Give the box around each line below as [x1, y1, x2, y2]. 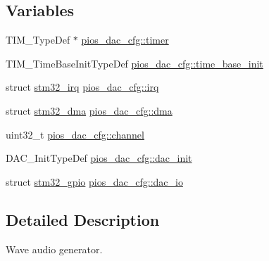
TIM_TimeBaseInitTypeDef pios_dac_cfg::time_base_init [6, 56, 263, 70]
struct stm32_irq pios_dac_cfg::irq [6, 79, 159, 94]
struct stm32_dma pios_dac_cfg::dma [6, 103, 173, 117]
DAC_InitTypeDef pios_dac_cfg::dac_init [6, 151, 192, 165]
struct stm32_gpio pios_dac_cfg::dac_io [6, 174, 183, 189]
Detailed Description [6, 208, 160, 230]
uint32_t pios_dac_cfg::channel [6, 127, 144, 141]
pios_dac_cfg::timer [81, 32, 169, 47]
